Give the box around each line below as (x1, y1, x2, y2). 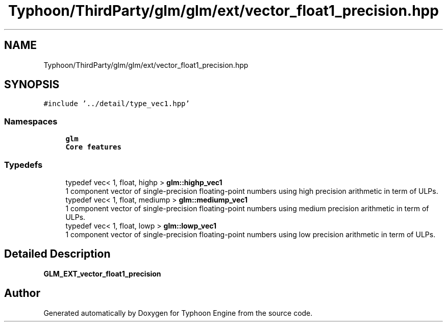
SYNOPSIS (4, 78, 60, 91)
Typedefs (4, 159, 43, 170)
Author (4, 287, 40, 300)
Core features (65, 143, 121, 152)
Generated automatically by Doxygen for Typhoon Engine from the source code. (43, 308, 313, 317)
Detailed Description (4, 247, 111, 261)
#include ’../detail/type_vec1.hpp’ (43, 99, 190, 108)
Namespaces (4, 116, 58, 127)
